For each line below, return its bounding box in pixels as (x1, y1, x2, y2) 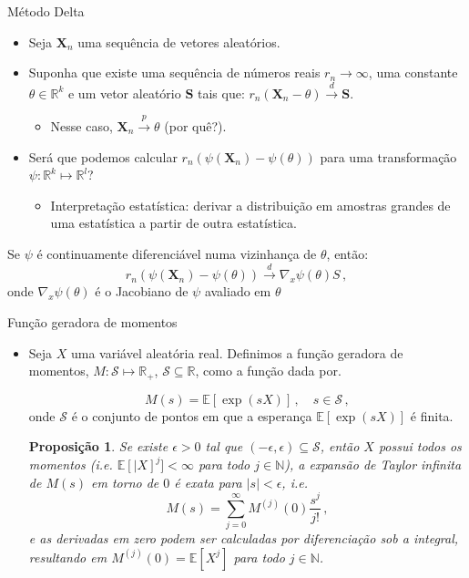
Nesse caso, (50, 116, 113, 135)
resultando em (28, 547, 107, 566)
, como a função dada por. (195, 361, 342, 380)
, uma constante (368, 63, 458, 82)
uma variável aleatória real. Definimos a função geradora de (71, 343, 403, 362)
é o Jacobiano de (95, 282, 189, 301)
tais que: (197, 83, 245, 102)
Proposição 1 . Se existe (28, 437, 168, 456)
